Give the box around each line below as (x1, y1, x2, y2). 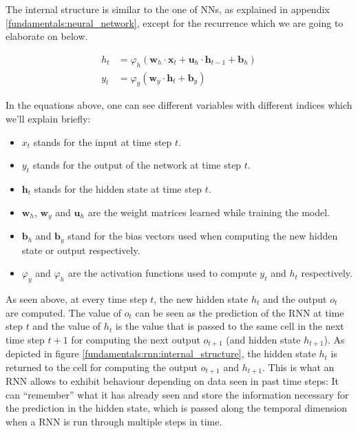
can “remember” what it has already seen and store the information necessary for (6, 387, 349, 401)
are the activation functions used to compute (67, 266, 257, 280)
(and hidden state (226, 332, 301, 346)
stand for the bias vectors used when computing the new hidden (67, 229, 338, 243)
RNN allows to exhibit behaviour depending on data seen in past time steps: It (6, 374, 339, 388)
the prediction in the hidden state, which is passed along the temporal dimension (6, 401, 347, 415)
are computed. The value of (6, 305, 122, 319)
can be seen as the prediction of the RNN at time (135, 305, 344, 319)
